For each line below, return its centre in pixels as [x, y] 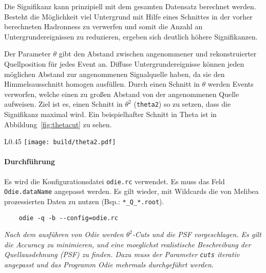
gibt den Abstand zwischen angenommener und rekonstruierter [158, 54]
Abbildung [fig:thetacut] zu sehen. [58, 124]
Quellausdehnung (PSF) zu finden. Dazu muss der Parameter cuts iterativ [122, 254]
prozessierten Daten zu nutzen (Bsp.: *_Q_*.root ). [84, 201]
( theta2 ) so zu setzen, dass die [182, 104]
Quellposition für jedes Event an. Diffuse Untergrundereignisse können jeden [124, 63]
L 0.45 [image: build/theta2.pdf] [60, 141]
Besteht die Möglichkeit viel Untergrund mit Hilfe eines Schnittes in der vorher [128, 16]
